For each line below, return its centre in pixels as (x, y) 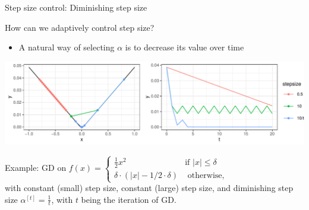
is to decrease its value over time (185, 47)
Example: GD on (36, 168)
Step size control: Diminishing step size (76, 7)
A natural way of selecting (67, 47)
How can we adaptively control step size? (80, 27)
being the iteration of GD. (129, 199)
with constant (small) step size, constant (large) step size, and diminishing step (149, 188)
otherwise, (206, 175)
